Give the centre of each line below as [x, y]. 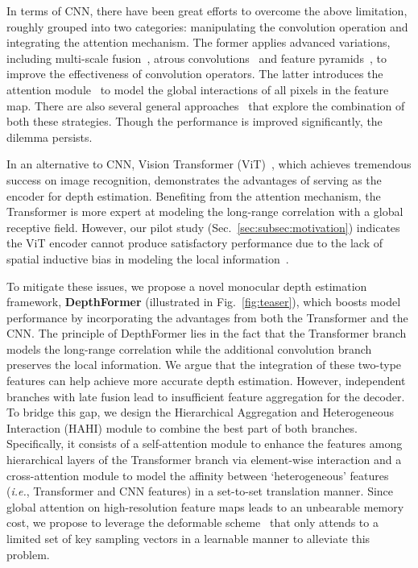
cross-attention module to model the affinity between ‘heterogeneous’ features [198, 475]
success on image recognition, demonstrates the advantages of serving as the [194, 179]
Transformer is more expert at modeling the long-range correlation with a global [205, 211]
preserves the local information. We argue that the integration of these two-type [204, 365]
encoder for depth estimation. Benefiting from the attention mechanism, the [194, 195]
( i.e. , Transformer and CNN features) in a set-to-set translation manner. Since [200, 491]
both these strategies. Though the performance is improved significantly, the [195, 121]
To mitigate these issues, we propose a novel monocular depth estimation [187, 286]
